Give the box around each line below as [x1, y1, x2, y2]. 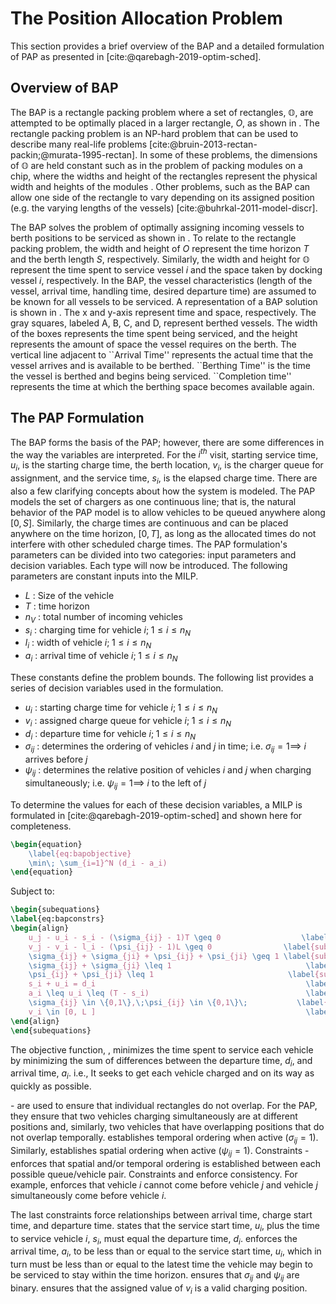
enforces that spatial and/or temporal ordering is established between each [10, 1157, 322, 1169]
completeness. [10, 820, 72, 832]
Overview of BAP [10, 80, 119, 97]
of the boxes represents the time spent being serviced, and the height [10, 327, 298, 339]
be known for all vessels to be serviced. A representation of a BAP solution [10, 295, 318, 307]
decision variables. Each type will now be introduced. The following [10, 559, 288, 571]
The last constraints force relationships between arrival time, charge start [10, 1208, 313, 1221]
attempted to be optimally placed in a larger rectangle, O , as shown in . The [10, 117, 320, 129]
